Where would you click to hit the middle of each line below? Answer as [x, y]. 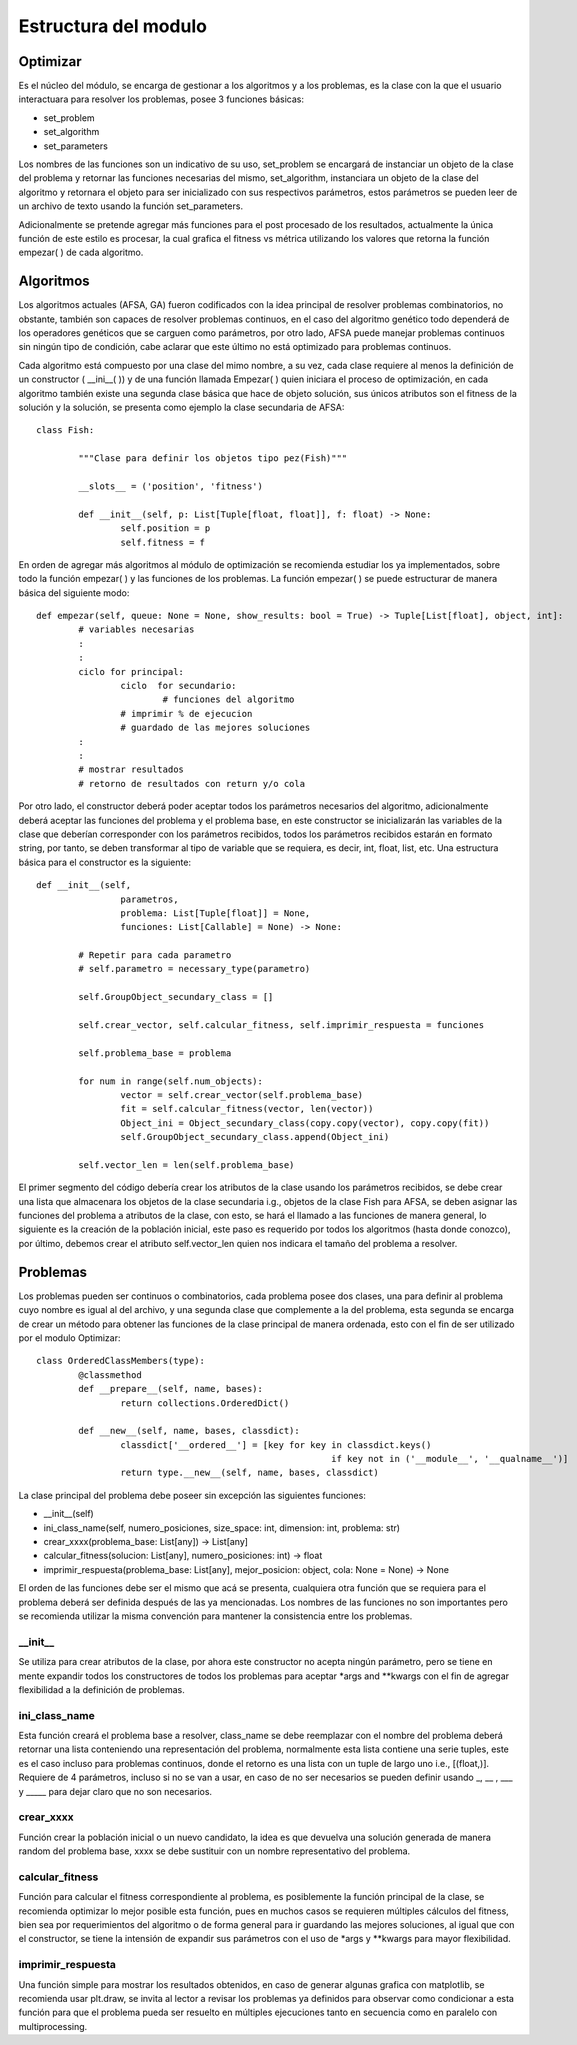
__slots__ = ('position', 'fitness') [171, 486]
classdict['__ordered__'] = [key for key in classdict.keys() [276, 1444]
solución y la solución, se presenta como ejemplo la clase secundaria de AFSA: [181, 407]
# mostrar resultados [131, 769]
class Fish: [65, 430]
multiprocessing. [53, 2026]
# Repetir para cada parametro [155, 955]
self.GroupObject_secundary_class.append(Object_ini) [255, 1137]
